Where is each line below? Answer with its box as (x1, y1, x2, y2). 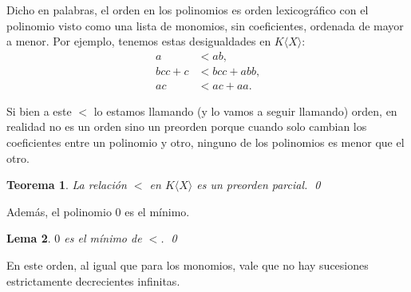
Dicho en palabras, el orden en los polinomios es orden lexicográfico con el (6, 2, 369, 18)
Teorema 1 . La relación (6, 176, 127, 193)
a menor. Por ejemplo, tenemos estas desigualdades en (6, 33, 271, 49)
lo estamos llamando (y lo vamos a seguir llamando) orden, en (93, 102, 397, 119)
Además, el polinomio (6, 203, 112, 219)
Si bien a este (6, 102, 72, 119)
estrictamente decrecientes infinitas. (6, 272, 180, 289)
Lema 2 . (6, 230, 51, 247)
